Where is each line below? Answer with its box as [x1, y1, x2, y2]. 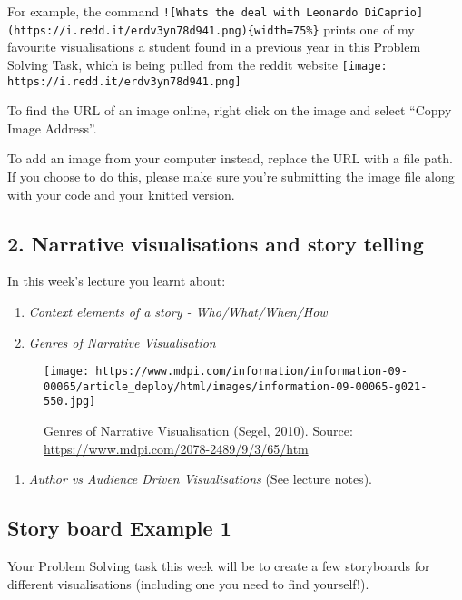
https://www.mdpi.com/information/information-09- [95, 365, 408, 379]
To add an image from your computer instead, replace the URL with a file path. [7, 149, 454, 168]
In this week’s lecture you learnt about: [7, 271, 226, 290]
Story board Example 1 [7, 514, 231, 542]
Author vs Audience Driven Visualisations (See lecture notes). [28, 469, 372, 488]
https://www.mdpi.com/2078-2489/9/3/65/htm [44, 438, 309, 457]
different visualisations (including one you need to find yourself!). [7, 574, 369, 593]
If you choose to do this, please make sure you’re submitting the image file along [7, 167, 455, 185]
